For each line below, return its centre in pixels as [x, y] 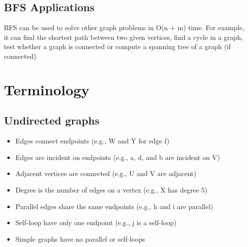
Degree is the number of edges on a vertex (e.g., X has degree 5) [111, 189]
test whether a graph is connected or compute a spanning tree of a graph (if [117, 46]
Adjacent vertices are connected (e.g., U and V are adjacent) [106, 173]
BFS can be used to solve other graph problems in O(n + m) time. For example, [124, 27]
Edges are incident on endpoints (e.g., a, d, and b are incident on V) [118, 157]
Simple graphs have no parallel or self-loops [80, 238]
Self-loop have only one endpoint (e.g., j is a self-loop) [96, 222]
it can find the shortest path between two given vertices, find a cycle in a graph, [124, 37]
